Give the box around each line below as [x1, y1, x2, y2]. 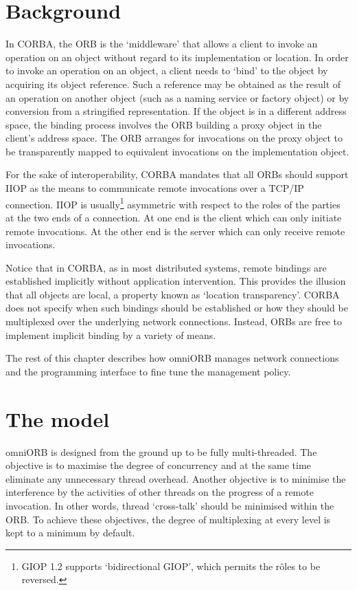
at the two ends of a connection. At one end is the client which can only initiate [5, 210, 342, 224]
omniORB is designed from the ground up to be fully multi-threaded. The [5, 444, 317, 459]
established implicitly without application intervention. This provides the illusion [5, 274, 346, 288]
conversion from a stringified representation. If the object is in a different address [5, 104, 347, 118]
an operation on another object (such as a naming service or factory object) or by [5, 90, 349, 105]
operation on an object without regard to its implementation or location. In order [5, 50, 349, 64]
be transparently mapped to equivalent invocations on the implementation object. [5, 144, 349, 158]
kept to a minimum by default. [5, 525, 135, 540]
